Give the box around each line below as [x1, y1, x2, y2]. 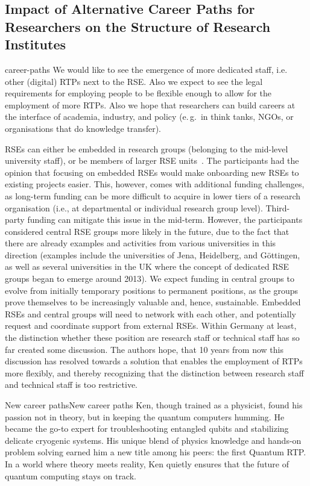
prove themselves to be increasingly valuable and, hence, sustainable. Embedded [5, 296, 301, 308]
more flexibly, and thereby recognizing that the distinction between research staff [5, 366, 304, 379]
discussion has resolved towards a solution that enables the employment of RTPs [5, 355, 303, 367]
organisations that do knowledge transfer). [5, 122, 161, 134]
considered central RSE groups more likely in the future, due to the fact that [5, 225, 289, 237]
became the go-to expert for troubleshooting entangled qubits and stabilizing [5, 422, 289, 435]
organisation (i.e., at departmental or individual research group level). [5, 201, 263, 214]
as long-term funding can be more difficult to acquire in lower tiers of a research [5, 189, 301, 202]
